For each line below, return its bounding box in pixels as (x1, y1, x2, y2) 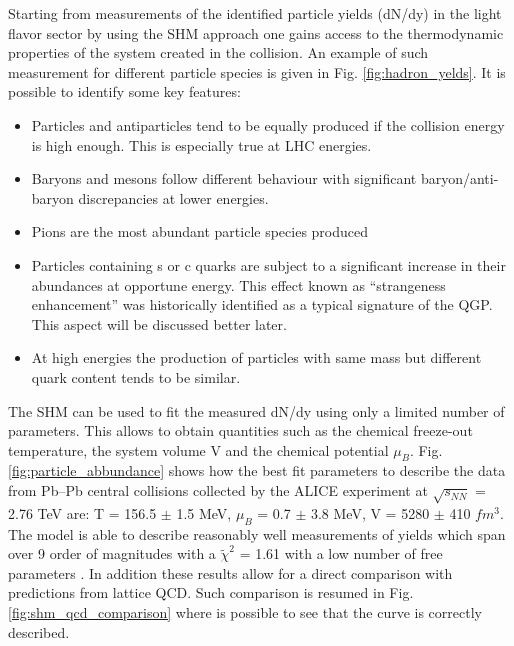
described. (8, 621, 70, 642)
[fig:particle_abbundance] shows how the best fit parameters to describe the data (8, 460, 506, 481)
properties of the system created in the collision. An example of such (8, 42, 429, 63)
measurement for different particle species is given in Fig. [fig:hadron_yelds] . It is (8, 61, 506, 82)
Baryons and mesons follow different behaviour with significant (31, 168, 417, 189)
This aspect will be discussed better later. (31, 313, 287, 334)
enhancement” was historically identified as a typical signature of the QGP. (31, 294, 493, 315)
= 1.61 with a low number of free (239, 543, 443, 564)
